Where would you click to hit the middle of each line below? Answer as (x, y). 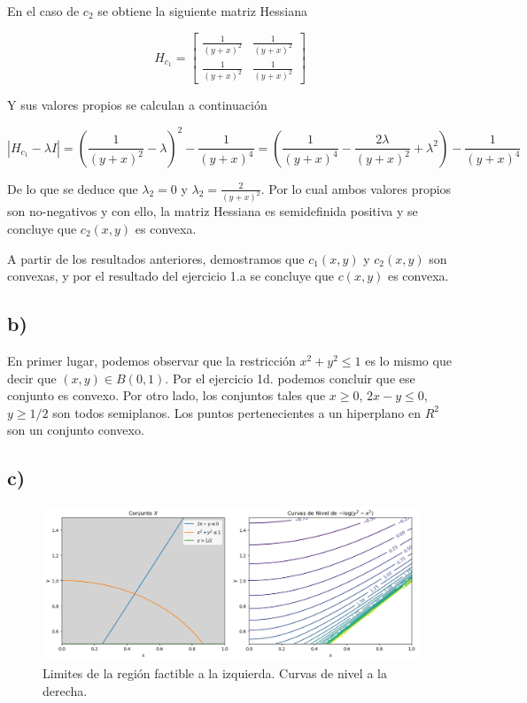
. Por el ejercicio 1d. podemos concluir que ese (290, 378)
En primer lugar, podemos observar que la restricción (151, 360)
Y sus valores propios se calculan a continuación (137, 105)
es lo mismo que (408, 360)
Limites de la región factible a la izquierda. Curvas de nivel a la (215, 673)
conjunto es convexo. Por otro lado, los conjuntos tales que (167, 395)
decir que (32, 378)
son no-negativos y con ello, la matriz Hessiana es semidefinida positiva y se (213, 211)
